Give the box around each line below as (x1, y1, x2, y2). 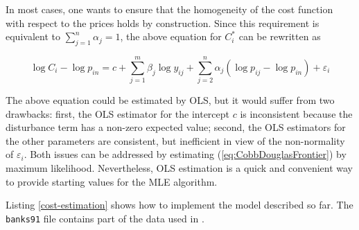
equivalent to (6, 29, 60, 44)
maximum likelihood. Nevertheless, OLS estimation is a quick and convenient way (6, 161, 353, 175)
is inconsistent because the (240, 106, 353, 121)
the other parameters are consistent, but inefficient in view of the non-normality (6, 133, 345, 148)
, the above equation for (120, 29, 222, 44)
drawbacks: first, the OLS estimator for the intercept (6, 106, 230, 121)
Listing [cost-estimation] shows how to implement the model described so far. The (6, 197, 353, 212)
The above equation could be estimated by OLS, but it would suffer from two (6, 93, 335, 107)
